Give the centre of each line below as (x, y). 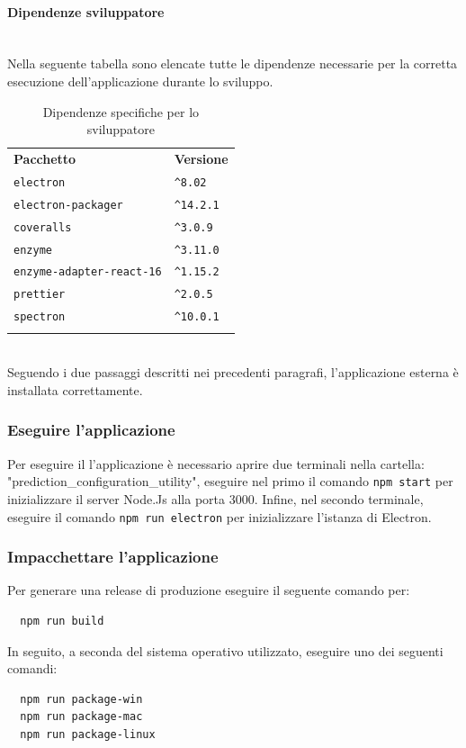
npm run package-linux (88, 734)
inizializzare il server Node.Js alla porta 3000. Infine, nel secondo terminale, (215, 498)
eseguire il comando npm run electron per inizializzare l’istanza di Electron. (220, 516)
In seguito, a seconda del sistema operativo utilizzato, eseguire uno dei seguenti (225, 650)
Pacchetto (45, 159)
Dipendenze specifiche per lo (121, 111)
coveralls (43, 227)
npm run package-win (81, 699)
